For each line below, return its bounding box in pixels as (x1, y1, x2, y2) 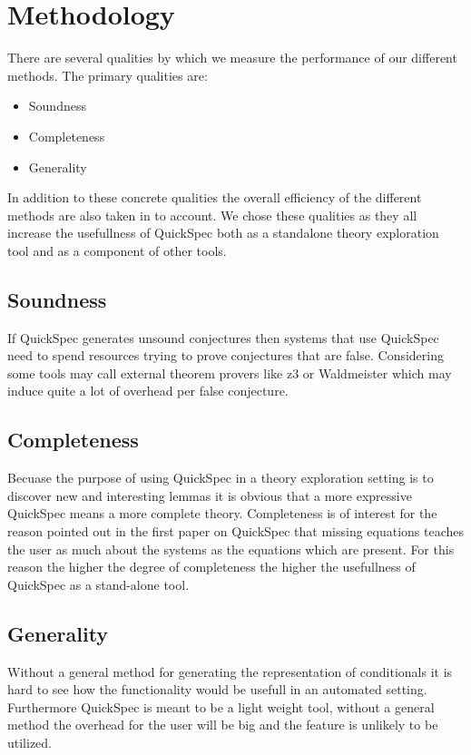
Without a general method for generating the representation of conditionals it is (7, 662, 453, 681)
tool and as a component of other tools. (7, 240, 227, 260)
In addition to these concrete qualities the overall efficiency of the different (7, 188, 422, 207)
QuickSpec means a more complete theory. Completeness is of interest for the (7, 504, 437, 523)
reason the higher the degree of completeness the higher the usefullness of (7, 557, 416, 576)
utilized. (7, 732, 53, 751)
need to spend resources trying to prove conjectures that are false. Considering (7, 346, 444, 365)
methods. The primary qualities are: (7, 65, 208, 84)
